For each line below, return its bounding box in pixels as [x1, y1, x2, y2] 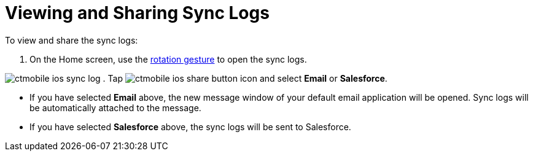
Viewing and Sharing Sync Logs [5, 2, 270, 23]
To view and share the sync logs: [5, 34, 138, 45]
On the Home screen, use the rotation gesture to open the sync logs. [29, 53, 307, 64]
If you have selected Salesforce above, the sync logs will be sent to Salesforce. [29, 121, 351, 132]
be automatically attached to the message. [29, 102, 201, 113]
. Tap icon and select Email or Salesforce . [103, 72, 387, 84]
